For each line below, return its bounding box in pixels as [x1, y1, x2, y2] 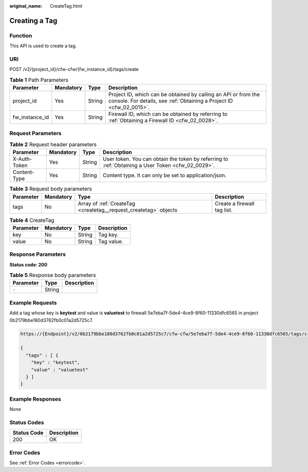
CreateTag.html [50, 3, 82, 9]
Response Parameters [9, 251, 66, 258]
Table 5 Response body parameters [9, 272, 96, 279]
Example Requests [9, 299, 57, 306]
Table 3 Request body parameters [9, 185, 92, 193]
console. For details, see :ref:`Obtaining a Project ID [108, 98, 233, 105]
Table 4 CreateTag [9, 216, 54, 223]
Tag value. [98, 238, 123, 245]
